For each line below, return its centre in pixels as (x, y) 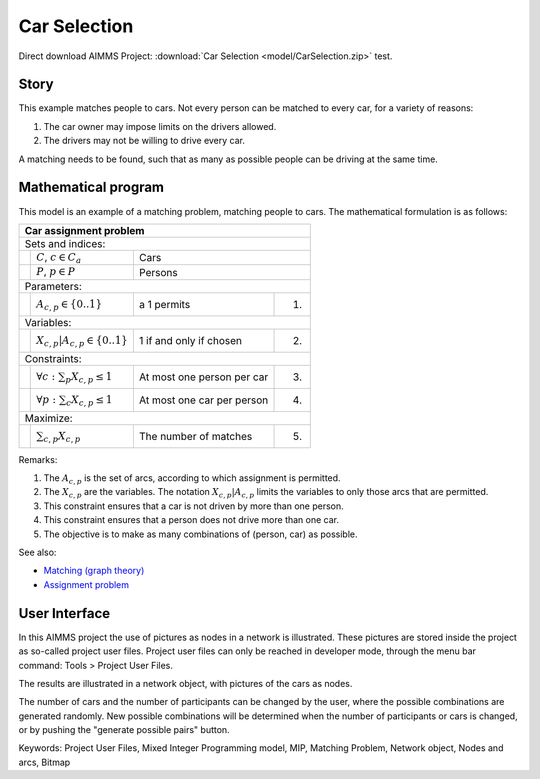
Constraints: (53, 358)
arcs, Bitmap (44, 762)
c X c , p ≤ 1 (89, 400)
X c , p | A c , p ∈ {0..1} (82, 341)
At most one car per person (203, 400)
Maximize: (49, 418)
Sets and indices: (65, 243)
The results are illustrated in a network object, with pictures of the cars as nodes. (185, 683)
